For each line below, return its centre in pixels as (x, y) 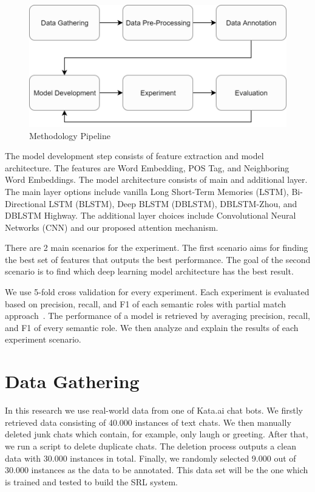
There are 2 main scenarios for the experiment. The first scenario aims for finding (157, 248)
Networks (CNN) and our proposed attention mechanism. (112, 227)
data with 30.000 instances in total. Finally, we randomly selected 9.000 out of (151, 458)
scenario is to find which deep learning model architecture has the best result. (149, 271)
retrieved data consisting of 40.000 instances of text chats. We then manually (148, 422)
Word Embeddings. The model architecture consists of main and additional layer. (156, 179)
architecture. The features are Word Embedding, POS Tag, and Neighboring (147, 167)
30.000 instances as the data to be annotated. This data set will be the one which (157, 470)
